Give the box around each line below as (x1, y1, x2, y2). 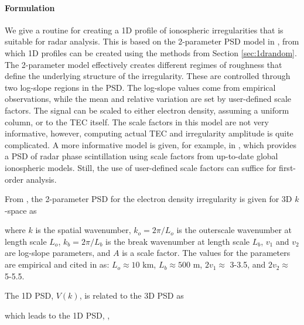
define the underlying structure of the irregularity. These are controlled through (5, 70, 291, 82)
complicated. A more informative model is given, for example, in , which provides (5, 138, 297, 150)
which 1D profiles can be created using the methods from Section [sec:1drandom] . (5, 46, 297, 59)
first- (279, 161, 296, 173)
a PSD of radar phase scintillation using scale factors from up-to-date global (5, 150, 278, 162)
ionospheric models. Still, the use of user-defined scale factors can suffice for (5, 161, 276, 173)
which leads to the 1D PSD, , (5, 309, 110, 321)
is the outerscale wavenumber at (176, 224, 292, 236)
